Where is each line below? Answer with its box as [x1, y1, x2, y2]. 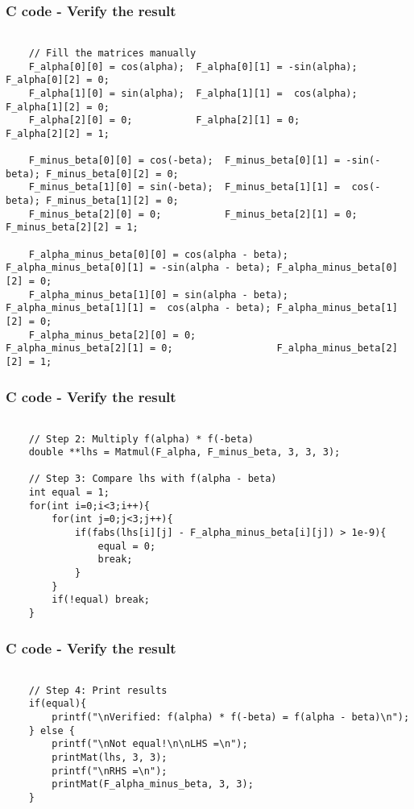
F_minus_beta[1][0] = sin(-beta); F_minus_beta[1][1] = [28, 181, 341, 193]
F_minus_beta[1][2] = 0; [46, 195, 179, 207]
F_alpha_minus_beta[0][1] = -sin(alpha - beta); [6, 262, 271, 274]
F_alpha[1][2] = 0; [6, 101, 110, 113]
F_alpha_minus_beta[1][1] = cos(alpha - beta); [6, 302, 271, 314]
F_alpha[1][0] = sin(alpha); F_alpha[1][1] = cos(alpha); [28, 87, 358, 99]
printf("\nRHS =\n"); [52, 765, 168, 777]
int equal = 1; [28, 487, 110, 499]
